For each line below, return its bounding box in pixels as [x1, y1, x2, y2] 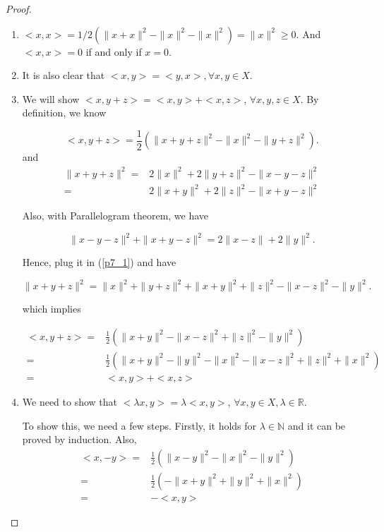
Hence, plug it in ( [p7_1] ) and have [22, 255, 176, 270]
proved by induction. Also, [22, 432, 137, 447]
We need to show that [22, 394, 118, 409]
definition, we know [22, 105, 107, 120]
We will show [22, 91, 80, 106]
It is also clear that [22, 68, 105, 83]
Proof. [6, 1, 32, 16]
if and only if [85, 44, 142, 59]
